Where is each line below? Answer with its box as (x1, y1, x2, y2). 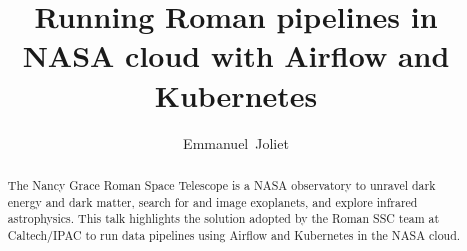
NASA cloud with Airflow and (22, 35, 450, 76)
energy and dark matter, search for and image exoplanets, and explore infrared (7, 193, 418, 210)
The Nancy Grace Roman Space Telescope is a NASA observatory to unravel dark (7, 176, 436, 193)
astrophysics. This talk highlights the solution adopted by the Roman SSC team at (7, 210, 440, 227)
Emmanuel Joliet (183, 132, 289, 153)
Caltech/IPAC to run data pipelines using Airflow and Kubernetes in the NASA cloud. (7, 226, 461, 243)
